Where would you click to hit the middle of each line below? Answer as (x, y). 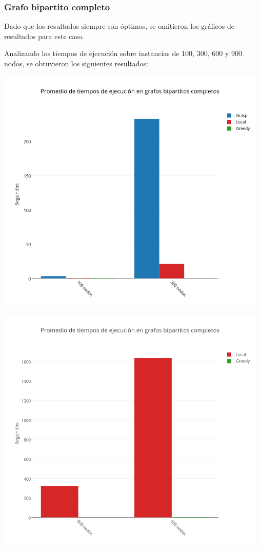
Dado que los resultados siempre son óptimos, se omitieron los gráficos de (119, 26)
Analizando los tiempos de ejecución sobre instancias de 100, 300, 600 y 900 (123, 53)
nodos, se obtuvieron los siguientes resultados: (76, 63)
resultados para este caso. (44, 36)
